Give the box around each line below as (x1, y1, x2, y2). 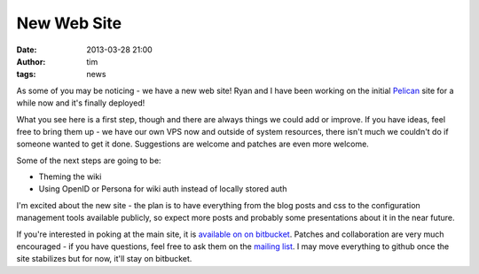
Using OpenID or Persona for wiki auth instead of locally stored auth (38, 184, 287, 194)
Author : (16, 56, 46, 67)
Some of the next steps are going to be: (16, 155, 161, 166)
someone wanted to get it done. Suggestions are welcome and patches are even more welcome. (16, 138, 370, 150)
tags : (16, 69, 36, 80)
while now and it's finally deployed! (16, 98, 145, 108)
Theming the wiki (38, 171, 102, 182)
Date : (16, 44, 37, 55)
